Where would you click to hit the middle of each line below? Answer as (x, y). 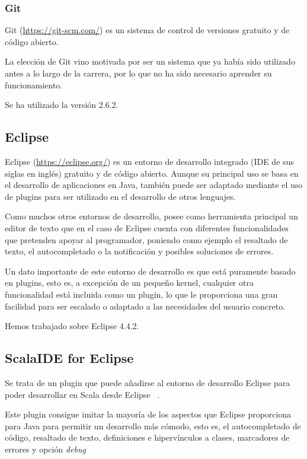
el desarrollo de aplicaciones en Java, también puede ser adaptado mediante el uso (154, 185)
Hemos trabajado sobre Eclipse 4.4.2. (72, 326)
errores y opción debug (45, 449)
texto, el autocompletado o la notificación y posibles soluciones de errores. (139, 251)
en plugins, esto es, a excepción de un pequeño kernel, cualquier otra (129, 283)
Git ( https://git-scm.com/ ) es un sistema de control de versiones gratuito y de (147, 30)
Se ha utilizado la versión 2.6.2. (62, 105)
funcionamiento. (34, 85)
